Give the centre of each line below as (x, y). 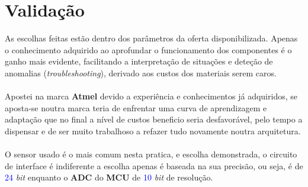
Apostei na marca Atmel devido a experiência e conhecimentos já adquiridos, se (151, 96)
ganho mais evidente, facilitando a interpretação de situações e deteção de (139, 61)
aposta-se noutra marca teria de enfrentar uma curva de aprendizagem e (136, 107)
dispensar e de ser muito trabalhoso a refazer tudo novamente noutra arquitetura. (153, 130)
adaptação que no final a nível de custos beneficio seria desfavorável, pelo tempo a (154, 119)
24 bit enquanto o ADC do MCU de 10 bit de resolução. (109, 177)
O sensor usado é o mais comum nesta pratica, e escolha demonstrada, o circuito (151, 154)
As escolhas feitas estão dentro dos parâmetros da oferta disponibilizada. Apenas (151, 38)
